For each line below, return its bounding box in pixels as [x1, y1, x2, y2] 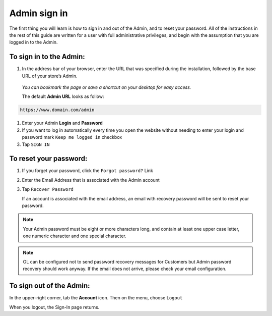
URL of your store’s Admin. [22, 73, 78, 79]
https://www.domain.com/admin [20, 107, 95, 113]
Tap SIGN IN [22, 141, 50, 147]
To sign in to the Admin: [9, 52, 85, 61]
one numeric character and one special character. [23, 233, 126, 239]
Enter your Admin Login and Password [22, 120, 103, 126]
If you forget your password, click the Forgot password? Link [22, 168, 153, 174]
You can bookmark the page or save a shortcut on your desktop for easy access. [22, 84, 191, 90]
